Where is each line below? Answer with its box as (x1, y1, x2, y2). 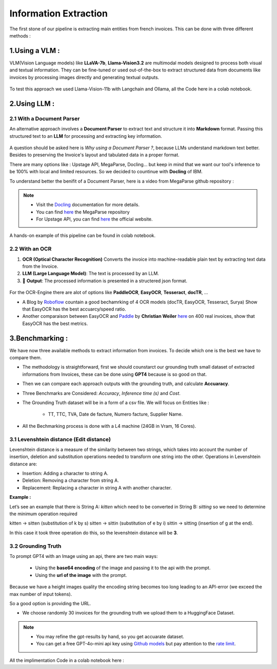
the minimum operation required (9, 511, 78, 517)
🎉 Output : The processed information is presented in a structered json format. (22, 278, 187, 284)
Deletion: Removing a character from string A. (22, 477, 119, 483)
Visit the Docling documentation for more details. (36, 202, 140, 208)
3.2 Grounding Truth (9, 543, 62, 550)
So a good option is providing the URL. (9, 600, 91, 606)
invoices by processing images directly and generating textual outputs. (9, 74, 160, 80)
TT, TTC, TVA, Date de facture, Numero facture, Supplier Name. (48, 411, 183, 418)
